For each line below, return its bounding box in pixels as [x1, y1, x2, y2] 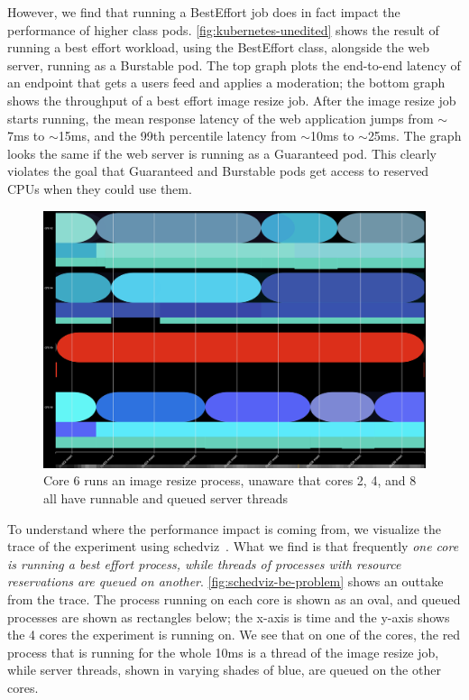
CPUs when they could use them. [7, 179, 192, 198]
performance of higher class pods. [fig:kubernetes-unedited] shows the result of [7, 20, 439, 39]
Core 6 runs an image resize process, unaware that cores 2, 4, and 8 [43, 471, 417, 490]
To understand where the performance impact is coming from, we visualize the [7, 519, 442, 538]
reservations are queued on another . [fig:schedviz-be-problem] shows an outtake [7, 572, 444, 591]
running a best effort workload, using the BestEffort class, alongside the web [7, 38, 430, 57]
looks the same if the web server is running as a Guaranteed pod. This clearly [7, 143, 437, 162]
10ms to [310, 126, 354, 145]
